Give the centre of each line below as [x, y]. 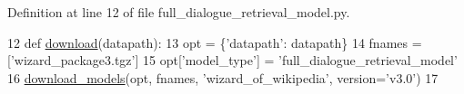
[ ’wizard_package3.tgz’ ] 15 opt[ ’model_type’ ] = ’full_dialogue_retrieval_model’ [232, 60]
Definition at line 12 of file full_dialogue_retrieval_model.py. [179, 12]
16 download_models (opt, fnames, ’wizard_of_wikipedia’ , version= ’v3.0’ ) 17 [223, 77]
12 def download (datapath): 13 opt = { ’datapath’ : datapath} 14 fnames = [215, 42]
